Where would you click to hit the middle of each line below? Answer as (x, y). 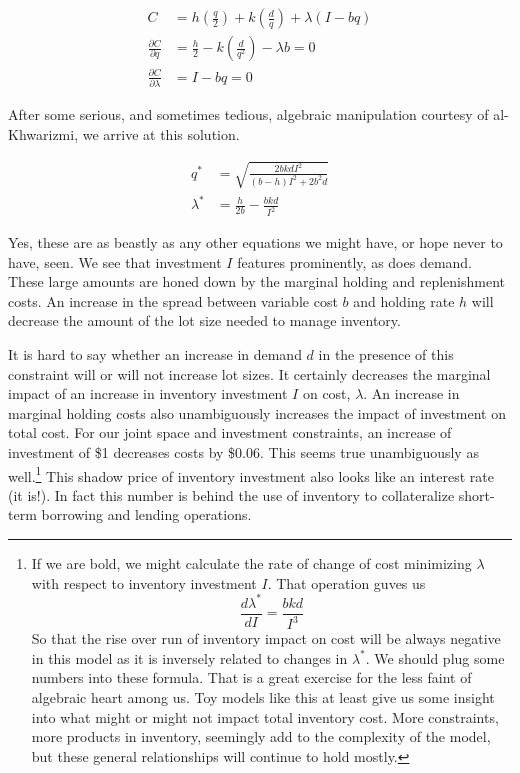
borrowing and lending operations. (146, 514)
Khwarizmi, (43, 133)
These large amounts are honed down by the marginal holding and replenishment (257, 281)
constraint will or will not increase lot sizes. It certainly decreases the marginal (249, 373)
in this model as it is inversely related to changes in (189, 657)
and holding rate (404, 300)
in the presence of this (386, 354)
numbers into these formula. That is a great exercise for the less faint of (251, 677)
